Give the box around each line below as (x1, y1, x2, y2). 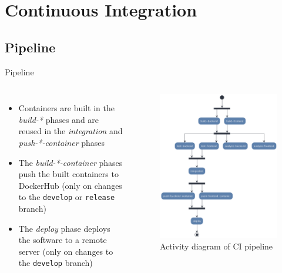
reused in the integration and (18, 125, 123, 137)
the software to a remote (18, 234, 107, 246)
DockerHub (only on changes (18, 179, 122, 191)
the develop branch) (18, 257, 93, 269)
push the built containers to (18, 168, 119, 180)
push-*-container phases (18, 136, 105, 148)
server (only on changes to (18, 245, 113, 257)
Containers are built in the (18, 102, 115, 114)
